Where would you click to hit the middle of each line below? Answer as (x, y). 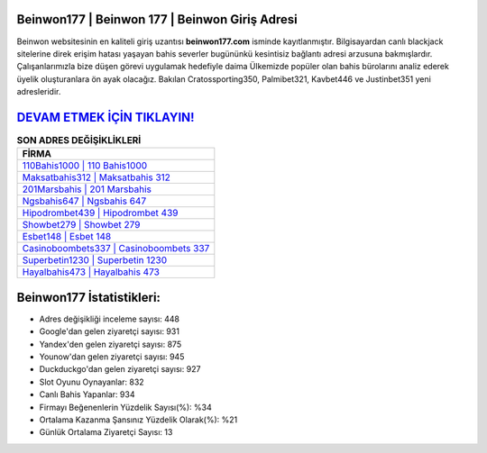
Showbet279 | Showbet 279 (81, 225)
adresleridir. (39, 92)
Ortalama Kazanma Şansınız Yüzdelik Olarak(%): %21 (138, 420)
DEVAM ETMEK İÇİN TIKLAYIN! (106, 117)
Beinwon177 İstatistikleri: (89, 297)
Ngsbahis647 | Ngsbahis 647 (84, 201)
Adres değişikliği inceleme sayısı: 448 (110, 319)
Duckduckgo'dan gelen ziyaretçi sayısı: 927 (120, 369)
